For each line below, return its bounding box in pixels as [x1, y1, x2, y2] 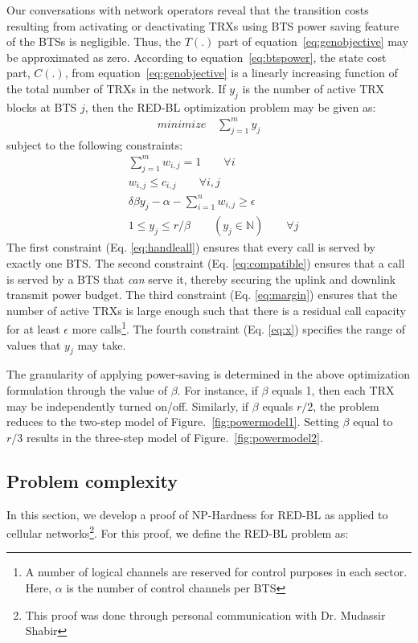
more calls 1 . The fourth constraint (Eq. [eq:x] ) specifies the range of [72, 318, 406, 338]
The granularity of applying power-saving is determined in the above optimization [6, 366, 411, 383]
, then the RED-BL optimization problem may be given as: [84, 98, 376, 115]
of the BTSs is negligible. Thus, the [6, 33, 182, 50]
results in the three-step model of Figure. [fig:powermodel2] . [26, 428, 323, 445]
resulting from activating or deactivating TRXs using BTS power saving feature [6, 17, 400, 34]
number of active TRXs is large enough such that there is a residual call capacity [6, 301, 406, 318]
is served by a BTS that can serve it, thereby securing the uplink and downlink [6, 270, 396, 287]
